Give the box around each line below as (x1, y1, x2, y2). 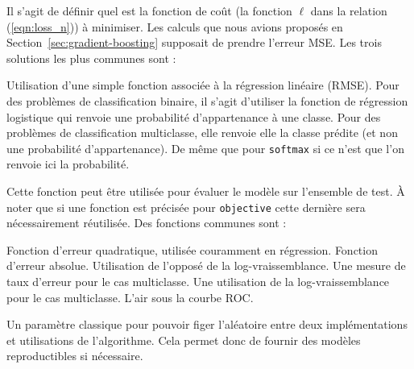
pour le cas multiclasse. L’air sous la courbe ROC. (6, 288, 254, 305)
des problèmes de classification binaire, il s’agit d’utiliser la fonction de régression (6, 92, 408, 109)
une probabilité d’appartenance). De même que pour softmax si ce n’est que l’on (6, 139, 404, 156)
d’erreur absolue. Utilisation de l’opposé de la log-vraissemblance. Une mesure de (6, 257, 406, 274)
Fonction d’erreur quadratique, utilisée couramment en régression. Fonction (6, 241, 378, 258)
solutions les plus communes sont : (6, 49, 176, 66)
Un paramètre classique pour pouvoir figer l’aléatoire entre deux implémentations (6, 316, 408, 333)
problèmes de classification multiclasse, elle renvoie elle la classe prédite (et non (6, 124, 398, 141)
